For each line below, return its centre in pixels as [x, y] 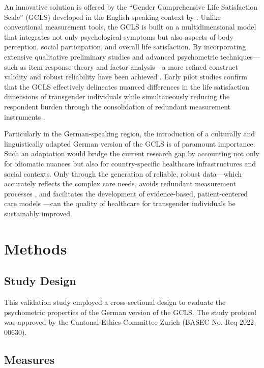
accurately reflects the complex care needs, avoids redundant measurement [120, 183]
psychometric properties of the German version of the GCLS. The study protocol [130, 312]
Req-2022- [241, 322]
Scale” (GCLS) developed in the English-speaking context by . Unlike [112, 17]
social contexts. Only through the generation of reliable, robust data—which [123, 173]
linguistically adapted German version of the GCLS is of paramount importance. [130, 143]
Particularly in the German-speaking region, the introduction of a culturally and [130, 134]
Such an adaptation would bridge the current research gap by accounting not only [132, 153]
